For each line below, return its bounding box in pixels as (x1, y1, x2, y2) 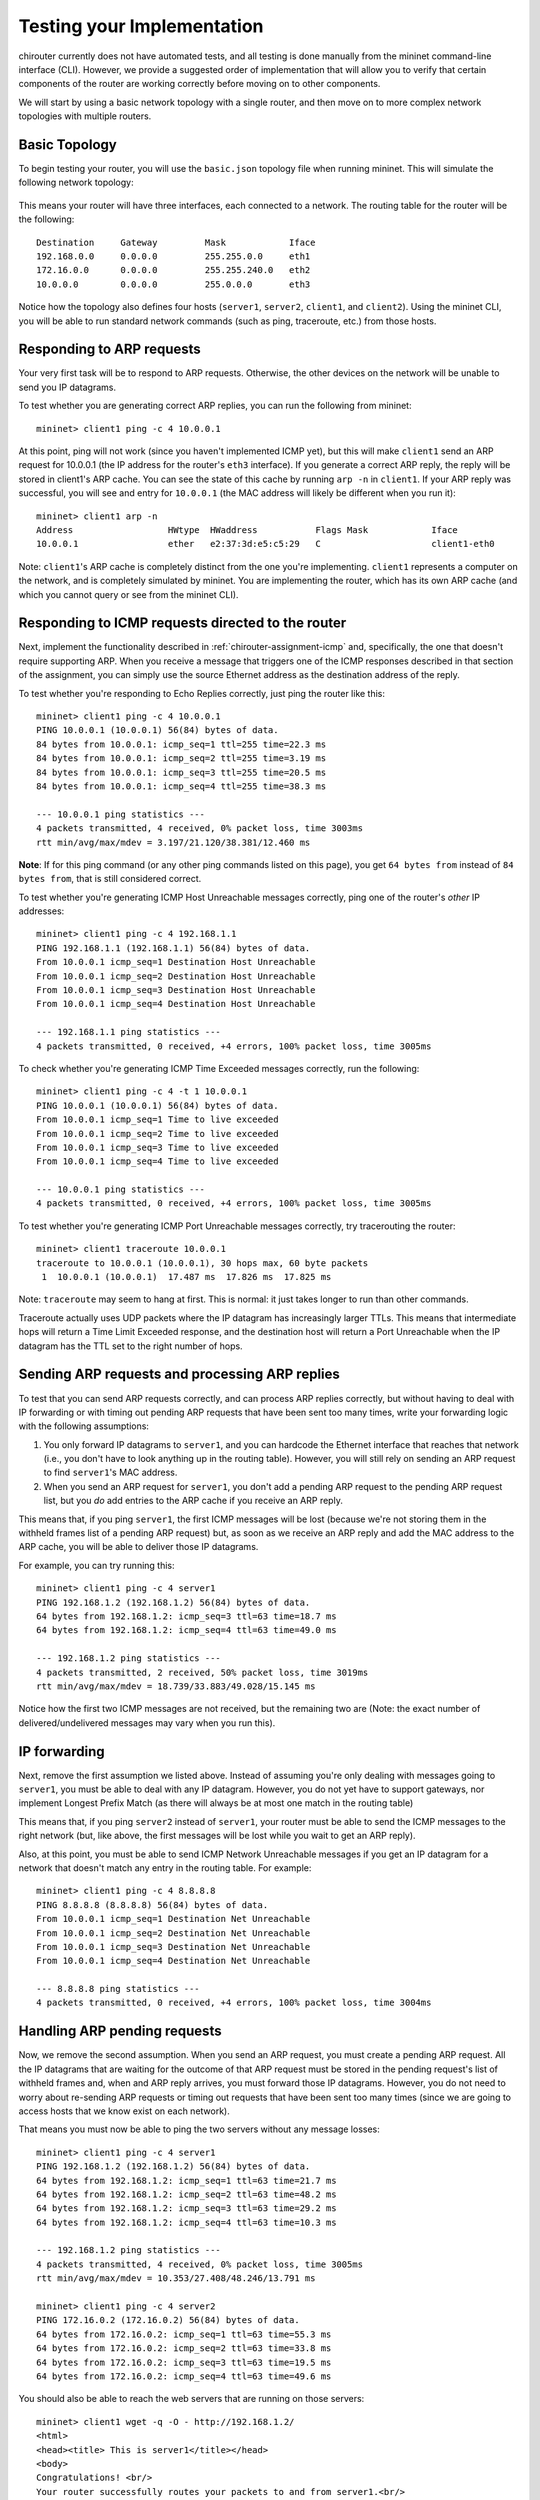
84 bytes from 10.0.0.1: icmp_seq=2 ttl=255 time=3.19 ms (36, 753, 327, 764)
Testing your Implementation (18, 15, 264, 37)
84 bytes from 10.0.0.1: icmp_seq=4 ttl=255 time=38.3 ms (36, 780, 327, 792)
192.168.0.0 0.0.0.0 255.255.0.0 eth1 (36, 250, 311, 262)
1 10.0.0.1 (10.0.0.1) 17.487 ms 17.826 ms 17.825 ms (41, 1271, 332, 1283)
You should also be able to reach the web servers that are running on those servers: (18, 2393, 365, 2405)
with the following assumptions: (18, 1420, 150, 1432)
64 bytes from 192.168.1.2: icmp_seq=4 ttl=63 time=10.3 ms (36, 2216, 337, 2228)
